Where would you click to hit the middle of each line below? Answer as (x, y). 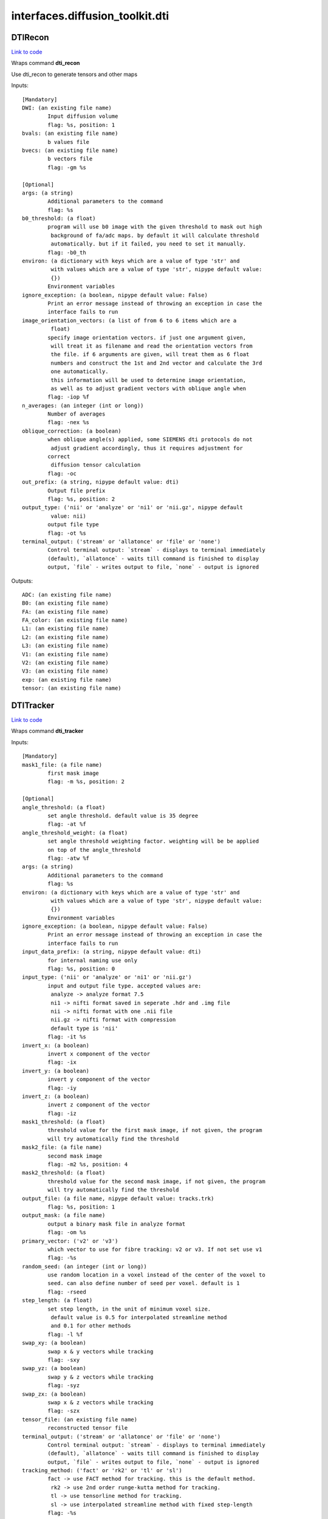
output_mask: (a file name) (64, 1216)
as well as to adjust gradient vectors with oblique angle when (149, 388)
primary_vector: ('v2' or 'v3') (70, 1241)
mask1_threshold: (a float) (64, 1122)
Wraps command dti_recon (46, 63)
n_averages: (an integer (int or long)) (83, 405)
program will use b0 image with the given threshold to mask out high (155, 227)
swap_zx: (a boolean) (54, 1394)
